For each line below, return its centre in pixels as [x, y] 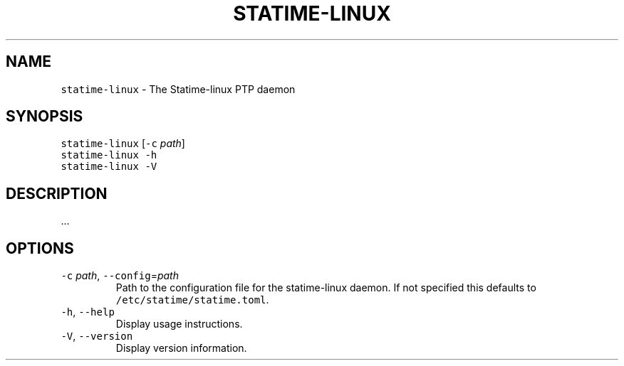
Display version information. [181, 348]
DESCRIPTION [57, 193]
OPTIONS [40, 248]
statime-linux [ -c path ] [123, 144]
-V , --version [97, 336]
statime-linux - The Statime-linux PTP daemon [178, 89]
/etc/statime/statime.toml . [192, 300]
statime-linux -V [109, 167]
